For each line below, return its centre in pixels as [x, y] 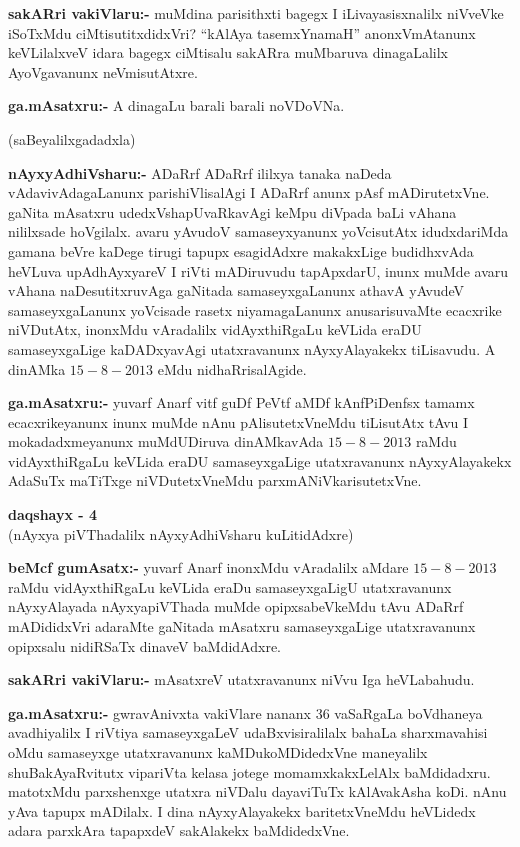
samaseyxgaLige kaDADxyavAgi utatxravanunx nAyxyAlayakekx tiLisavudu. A [252, 348]
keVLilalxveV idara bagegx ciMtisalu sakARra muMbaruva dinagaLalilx [228, 52]
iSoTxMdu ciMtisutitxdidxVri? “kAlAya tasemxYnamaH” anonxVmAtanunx [242, 32]
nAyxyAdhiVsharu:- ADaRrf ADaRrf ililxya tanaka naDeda [200, 172]
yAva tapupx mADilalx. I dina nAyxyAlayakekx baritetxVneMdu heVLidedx [242, 810]
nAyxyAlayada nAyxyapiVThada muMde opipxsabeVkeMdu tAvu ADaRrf [236, 606]
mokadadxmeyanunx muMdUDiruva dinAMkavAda [166, 441]
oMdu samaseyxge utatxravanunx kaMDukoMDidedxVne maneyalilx [218, 752]
